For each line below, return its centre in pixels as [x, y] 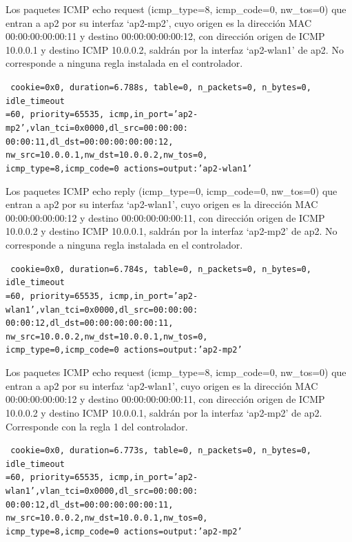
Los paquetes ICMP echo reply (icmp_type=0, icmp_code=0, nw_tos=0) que [172, 190]
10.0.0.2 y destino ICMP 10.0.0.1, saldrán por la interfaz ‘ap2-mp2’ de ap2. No [172, 231]
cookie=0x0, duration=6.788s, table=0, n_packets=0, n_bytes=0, [161, 87]
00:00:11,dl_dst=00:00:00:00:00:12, [90, 142]
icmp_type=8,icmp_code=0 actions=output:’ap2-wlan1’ [129, 168]
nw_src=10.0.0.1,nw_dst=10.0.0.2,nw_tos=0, [107, 155]
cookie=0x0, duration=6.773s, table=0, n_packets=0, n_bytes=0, [161, 451]
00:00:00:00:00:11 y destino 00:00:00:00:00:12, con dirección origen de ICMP [165, 36]
